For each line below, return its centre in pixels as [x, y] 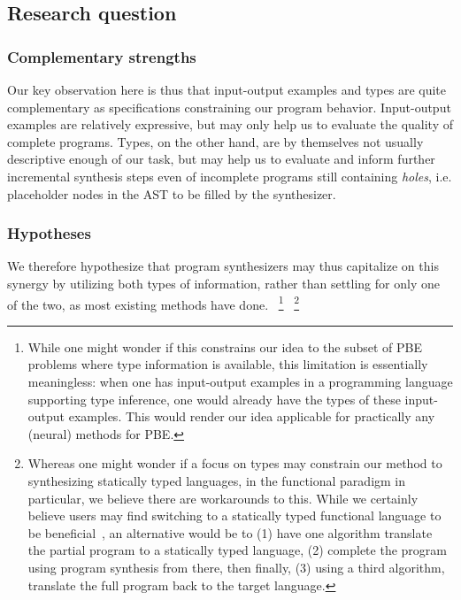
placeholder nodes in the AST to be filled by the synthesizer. [172, 193]
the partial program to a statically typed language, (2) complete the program [237, 550]
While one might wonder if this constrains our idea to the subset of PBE [225, 346]
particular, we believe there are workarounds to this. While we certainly [223, 498]
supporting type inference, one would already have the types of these [214, 399]
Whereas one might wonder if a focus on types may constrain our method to [235, 463]
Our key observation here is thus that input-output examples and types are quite [227, 89]
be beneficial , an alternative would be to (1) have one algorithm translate [230, 532]
